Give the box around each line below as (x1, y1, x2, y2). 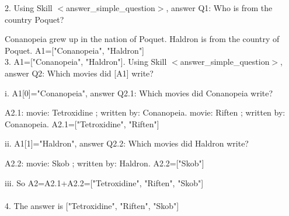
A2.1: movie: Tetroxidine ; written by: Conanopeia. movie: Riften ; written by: (5, 106, 285, 119)
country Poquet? (5, 13, 64, 25)
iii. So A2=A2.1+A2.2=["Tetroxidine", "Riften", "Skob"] (5, 176, 204, 189)
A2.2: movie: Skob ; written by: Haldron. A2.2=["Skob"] (5, 156, 204, 169)
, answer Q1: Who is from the (166, 2, 273, 13)
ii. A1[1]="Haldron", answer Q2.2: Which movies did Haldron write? (5, 137, 249, 149)
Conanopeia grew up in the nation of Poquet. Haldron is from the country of (5, 33, 280, 45)
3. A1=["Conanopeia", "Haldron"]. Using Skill (5, 55, 167, 68)
